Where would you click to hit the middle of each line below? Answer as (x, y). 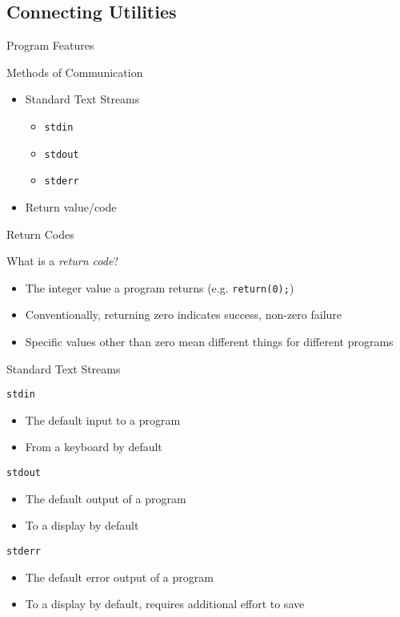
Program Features (50, 45)
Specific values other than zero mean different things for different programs (209, 341)
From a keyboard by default (94, 447)
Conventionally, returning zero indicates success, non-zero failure (184, 315)
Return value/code (71, 206)
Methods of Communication (75, 72)
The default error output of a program (119, 577)
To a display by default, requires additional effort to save (165, 604)
